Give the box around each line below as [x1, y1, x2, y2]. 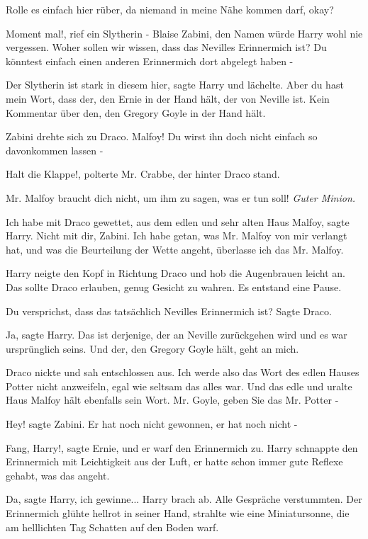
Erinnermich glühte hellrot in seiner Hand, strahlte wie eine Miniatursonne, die [6, 506, 350, 521]
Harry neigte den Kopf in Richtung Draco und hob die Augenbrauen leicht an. [6, 266, 345, 280]
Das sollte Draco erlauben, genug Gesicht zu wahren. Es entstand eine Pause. [6, 279, 342, 294]
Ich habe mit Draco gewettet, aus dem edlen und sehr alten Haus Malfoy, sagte [6, 214, 350, 229]
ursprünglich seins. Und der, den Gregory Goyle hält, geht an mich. [6, 341, 299, 356]
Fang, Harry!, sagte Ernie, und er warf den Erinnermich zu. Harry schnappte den [6, 440, 358, 455]
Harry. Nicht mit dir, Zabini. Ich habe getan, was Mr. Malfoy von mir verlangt [6, 228, 347, 243]
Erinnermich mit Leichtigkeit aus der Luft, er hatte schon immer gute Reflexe [6, 454, 343, 469]
